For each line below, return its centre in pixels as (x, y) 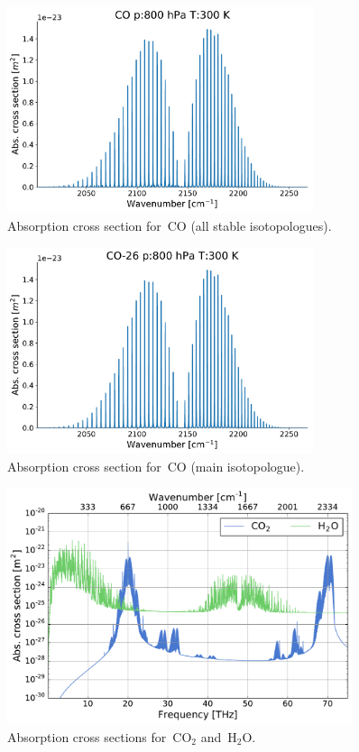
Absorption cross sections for (87, 736)
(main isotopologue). (248, 466)
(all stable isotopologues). (261, 226)
